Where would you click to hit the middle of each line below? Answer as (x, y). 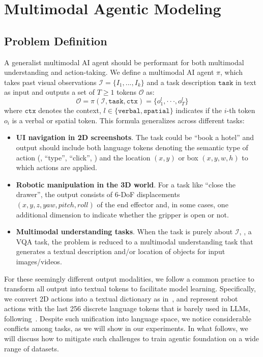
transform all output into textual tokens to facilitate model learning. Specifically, (130, 289)
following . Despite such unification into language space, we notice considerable (128, 318)
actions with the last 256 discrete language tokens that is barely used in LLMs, (127, 308)
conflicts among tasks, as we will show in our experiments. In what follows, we (126, 328)
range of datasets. (32, 348)
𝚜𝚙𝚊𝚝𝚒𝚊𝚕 (157, 111)
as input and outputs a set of (49, 92)
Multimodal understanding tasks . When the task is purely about (124, 231)
